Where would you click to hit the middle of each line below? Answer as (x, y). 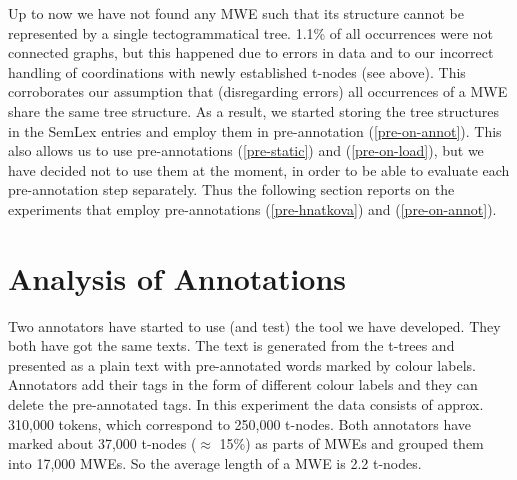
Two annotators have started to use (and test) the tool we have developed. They (254, 325)
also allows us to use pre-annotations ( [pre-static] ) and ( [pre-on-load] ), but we (246, 150)
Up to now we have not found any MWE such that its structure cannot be (236, 13)
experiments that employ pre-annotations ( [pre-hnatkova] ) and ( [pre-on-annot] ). (252, 208)
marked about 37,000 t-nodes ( (102, 443)
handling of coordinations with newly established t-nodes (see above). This (237, 71)
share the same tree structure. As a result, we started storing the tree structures (254, 110)
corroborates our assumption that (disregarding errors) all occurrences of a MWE (258, 91)
